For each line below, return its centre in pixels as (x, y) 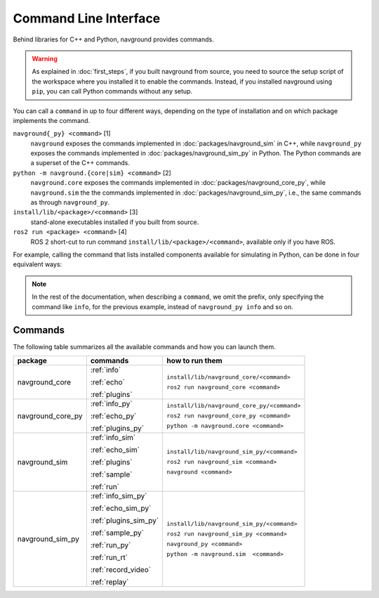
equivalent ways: (38, 264)
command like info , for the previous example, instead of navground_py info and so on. (163, 306)
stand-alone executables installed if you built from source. (115, 222)
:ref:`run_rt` (109, 557)
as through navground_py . (70, 202)
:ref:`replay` (109, 582)
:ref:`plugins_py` (117, 428)
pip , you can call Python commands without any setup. (112, 91)
